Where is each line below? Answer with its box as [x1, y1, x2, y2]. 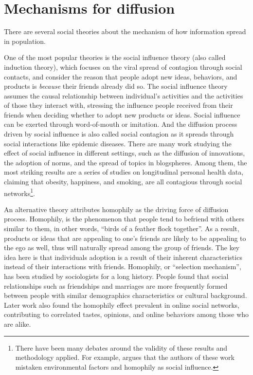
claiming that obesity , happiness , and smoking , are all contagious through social [4, 177, 242, 187]
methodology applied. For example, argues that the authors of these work [15, 352, 235, 362]
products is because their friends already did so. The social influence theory [4, 81, 228, 91]
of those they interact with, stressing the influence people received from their [4, 100, 233, 110]
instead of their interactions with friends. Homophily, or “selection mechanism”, [4, 261, 241, 272]
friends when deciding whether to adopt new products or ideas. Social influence [4, 109, 240, 119]
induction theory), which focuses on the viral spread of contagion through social [4, 61, 242, 72]
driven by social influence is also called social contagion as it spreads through [4, 129, 234, 139]
